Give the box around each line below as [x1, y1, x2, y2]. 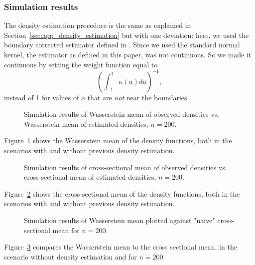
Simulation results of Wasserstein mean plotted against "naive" [24, 215, 215, 226]
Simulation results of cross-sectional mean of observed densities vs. [24, 162, 227, 172]
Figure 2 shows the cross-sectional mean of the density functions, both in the [4, 188, 240, 199]
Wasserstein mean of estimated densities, [24, 118, 148, 129]
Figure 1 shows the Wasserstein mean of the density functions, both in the [4, 135, 232, 146]
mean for [52, 225, 80, 235]
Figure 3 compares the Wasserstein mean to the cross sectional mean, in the [4, 242, 237, 252]
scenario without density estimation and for [4, 251, 137, 262]
